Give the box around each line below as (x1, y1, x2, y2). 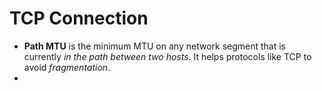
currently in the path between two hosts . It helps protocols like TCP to (23, 50, 312, 62)
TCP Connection (9, 7, 149, 30)
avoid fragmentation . (23, 61, 111, 73)
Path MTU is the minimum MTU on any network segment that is (23, 40, 287, 52)
